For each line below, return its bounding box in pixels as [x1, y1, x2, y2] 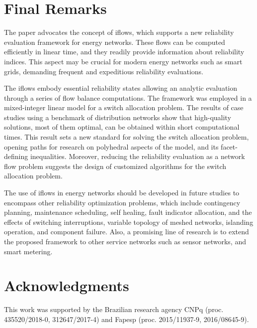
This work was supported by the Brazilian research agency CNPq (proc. [4, 304, 224, 315]
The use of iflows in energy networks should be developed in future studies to [4, 187, 240, 198]
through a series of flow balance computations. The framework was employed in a [4, 92, 252, 103]
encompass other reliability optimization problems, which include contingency [4, 197, 241, 207]
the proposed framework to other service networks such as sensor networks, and [4, 236, 246, 246]
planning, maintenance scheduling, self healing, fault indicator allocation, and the [4, 207, 252, 217]
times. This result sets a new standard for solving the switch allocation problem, [4, 132, 249, 142]
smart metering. [4, 246, 53, 256]
